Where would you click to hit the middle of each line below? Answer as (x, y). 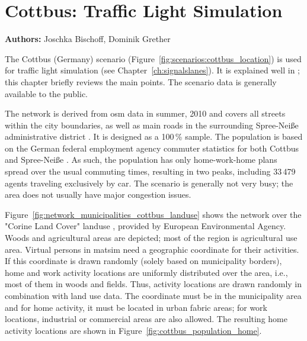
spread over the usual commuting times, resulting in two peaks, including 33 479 (150, 171)
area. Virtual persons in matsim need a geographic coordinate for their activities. (152, 249)
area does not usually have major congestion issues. (98, 194)
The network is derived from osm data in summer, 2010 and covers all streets (145, 113)
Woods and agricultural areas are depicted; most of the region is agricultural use (151, 238)
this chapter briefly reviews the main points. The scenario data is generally (141, 81)
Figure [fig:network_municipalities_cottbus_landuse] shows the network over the (153, 214)
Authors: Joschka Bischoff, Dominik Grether (88, 39)
